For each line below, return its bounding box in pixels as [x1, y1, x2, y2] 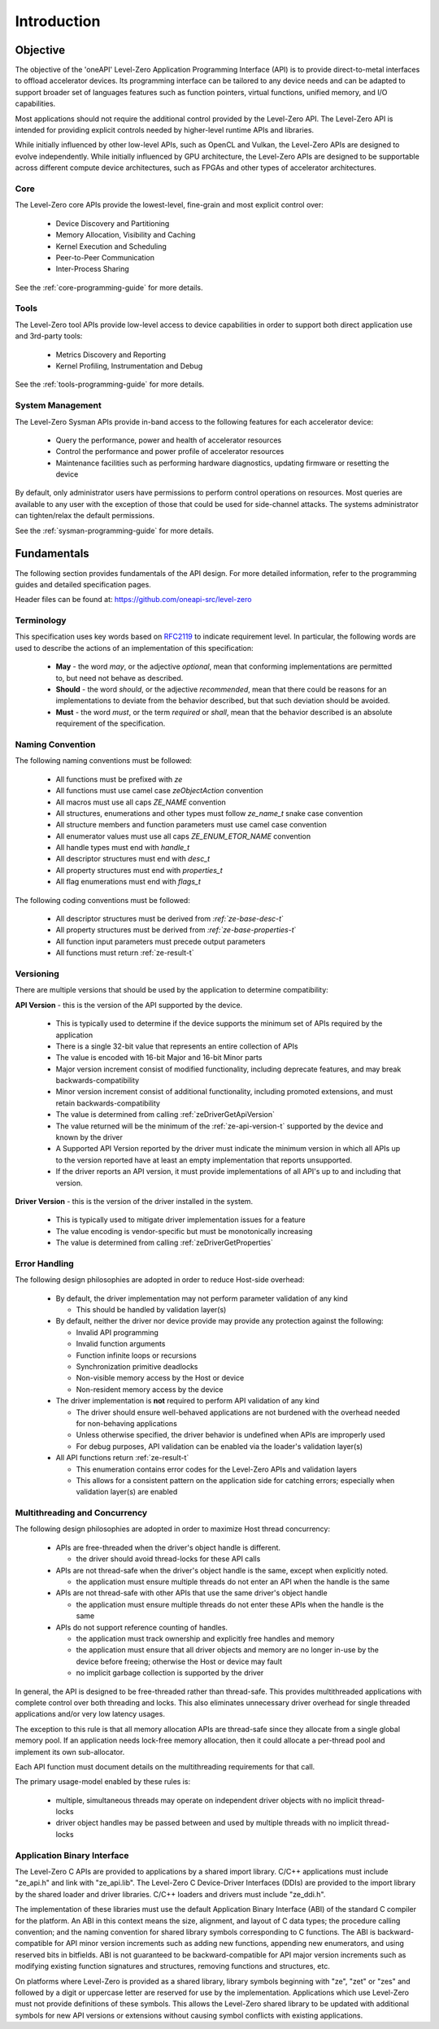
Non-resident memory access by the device [76, 1384, 224, 1394]
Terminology [15, 615, 67, 626]
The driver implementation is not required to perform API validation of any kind [55, 1396, 320, 1406]
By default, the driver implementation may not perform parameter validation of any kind [55, 1294, 349, 1303]
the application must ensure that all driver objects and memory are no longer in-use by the [76, 1645, 380, 1655]
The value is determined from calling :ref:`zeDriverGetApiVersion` [55, 1110, 276, 1119]
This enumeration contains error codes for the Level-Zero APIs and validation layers [76, 1464, 358, 1474]
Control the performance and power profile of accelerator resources [55, 447, 285, 456]
